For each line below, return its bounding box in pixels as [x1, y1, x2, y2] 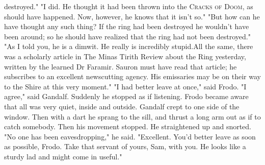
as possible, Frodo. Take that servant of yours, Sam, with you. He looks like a [4, 141, 246, 152]
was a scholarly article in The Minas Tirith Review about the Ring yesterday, [4, 51, 246, 61]
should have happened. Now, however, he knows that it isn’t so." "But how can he [4, 11, 260, 21]
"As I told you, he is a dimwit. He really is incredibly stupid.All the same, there [4, 41, 253, 52]
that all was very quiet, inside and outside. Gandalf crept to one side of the [4, 101, 240, 111]
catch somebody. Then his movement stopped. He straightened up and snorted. [4, 121, 252, 132]
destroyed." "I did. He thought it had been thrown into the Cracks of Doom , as [4, 1, 253, 11]
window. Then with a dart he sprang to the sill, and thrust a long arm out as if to [4, 111, 261, 122]
